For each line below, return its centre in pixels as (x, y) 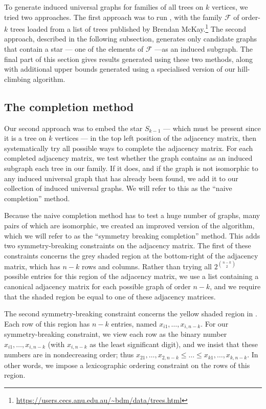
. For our (215, 323)
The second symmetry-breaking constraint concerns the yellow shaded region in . (131, 314)
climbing (17, 79)
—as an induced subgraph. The (204, 49)
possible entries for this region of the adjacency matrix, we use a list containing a (131, 276)
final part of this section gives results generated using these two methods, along (129, 59)
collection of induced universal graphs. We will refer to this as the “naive (118, 188)
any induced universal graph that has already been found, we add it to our (121, 178)
